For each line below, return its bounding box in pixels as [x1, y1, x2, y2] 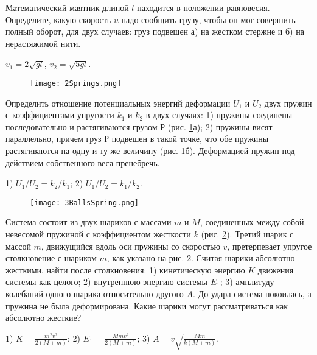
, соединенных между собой [200, 216, 304, 228]
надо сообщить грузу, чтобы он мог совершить [121, 13, 296, 26]
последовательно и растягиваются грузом [5, 120, 158, 133]
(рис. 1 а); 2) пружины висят [167, 120, 273, 133]
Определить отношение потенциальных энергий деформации [5, 96, 231, 109]
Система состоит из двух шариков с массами [5, 216, 172, 228]
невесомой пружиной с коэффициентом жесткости [5, 228, 191, 241]
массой [5, 239, 31, 252]
